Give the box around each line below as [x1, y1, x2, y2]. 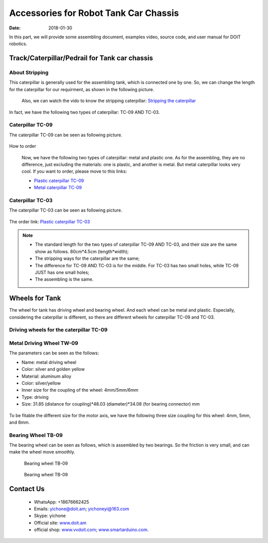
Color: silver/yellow [21, 380, 61, 386]
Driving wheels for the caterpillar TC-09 [9, 326, 108, 333]
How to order [9, 143, 37, 149]
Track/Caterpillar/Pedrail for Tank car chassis [9, 54, 153, 62]
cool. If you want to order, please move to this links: [21, 168, 127, 174]
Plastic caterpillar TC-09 [34, 177, 84, 184]
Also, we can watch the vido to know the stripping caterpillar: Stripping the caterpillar [21, 98, 196, 104]
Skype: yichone [34, 513, 66, 519]
